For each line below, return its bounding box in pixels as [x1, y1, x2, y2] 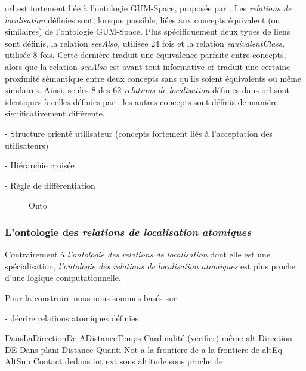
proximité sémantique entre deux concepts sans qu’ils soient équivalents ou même [5, 72, 302, 84]
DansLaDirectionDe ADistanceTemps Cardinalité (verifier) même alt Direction [5, 332, 292, 344]
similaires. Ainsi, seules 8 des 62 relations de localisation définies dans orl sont [5, 84, 289, 96]
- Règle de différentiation [5, 179, 95, 191]
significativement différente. [5, 107, 105, 119]
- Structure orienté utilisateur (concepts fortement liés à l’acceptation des [5, 127, 273, 139]
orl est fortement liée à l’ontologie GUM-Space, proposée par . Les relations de [5, 2, 292, 14]
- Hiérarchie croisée [5, 159, 75, 171]
